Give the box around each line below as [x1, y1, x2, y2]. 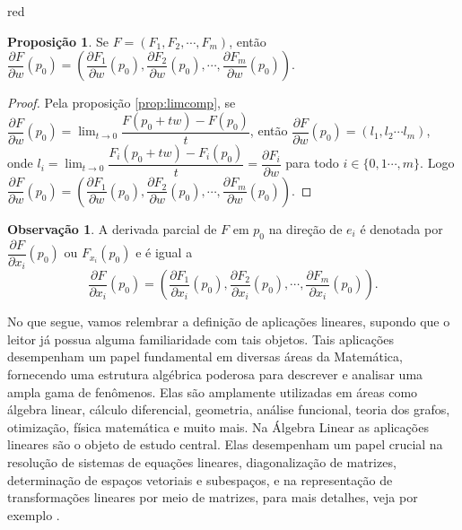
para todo [285, 153, 339, 172]
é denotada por [360, 219, 443, 238]
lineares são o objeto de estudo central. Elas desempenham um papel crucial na [7, 435, 443, 454]
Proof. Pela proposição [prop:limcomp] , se [7, 93, 236, 112]
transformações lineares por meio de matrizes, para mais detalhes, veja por [7, 488, 418, 507]
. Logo [420, 153, 455, 172]
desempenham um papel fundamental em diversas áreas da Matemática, [7, 347, 403, 366]
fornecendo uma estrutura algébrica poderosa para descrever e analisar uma [7, 364, 423, 383]
